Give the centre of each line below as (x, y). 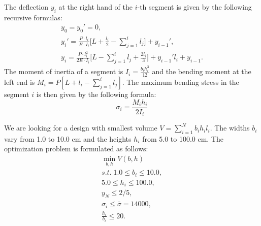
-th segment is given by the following (194, 7)
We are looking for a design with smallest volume (81, 128)
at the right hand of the (95, 7)
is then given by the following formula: (96, 94)
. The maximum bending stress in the (181, 82)
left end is (20, 82)
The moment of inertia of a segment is (64, 71)
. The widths (230, 128)
